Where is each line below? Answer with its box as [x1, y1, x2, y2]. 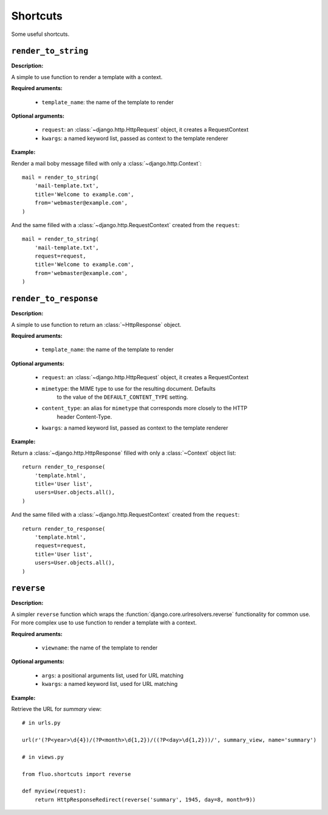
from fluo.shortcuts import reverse [22, 771, 131, 777]
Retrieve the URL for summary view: [11, 705, 102, 712]
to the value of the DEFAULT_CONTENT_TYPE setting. [56, 393, 188, 401]
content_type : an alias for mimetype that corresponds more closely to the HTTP [41, 405, 248, 412]
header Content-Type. [56, 413, 112, 420]
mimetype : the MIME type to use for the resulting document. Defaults [41, 385, 216, 392]
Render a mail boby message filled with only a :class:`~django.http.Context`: [11, 159, 202, 167]
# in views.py [22, 754, 64, 760]
